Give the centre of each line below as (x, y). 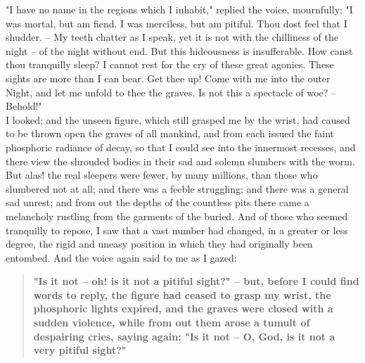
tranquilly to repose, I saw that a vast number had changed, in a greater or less (177, 230)
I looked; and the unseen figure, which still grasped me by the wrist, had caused (178, 119)
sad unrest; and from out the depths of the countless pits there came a (158, 202)
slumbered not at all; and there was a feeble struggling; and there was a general (177, 188)
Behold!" (24, 106)
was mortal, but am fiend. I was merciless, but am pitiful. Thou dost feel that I (177, 23)
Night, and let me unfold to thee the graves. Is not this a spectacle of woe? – (171, 92)
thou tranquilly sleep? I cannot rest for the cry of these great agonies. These (170, 64)
